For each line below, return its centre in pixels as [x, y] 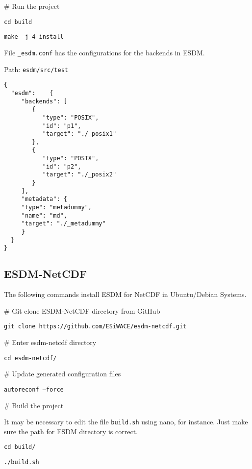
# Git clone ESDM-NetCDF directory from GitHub [82, 310]
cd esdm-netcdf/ [30, 358]
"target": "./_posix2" [79, 175]
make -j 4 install [34, 37]
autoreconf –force [34, 389]
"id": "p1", [62, 126]
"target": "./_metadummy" [63, 224]
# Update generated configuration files [63, 374]
